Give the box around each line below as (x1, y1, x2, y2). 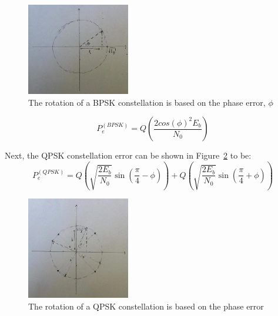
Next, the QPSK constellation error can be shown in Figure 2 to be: (5, 149, 252, 162)
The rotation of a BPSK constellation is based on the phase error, (28, 96, 266, 108)
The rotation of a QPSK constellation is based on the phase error (28, 300, 264, 312)
